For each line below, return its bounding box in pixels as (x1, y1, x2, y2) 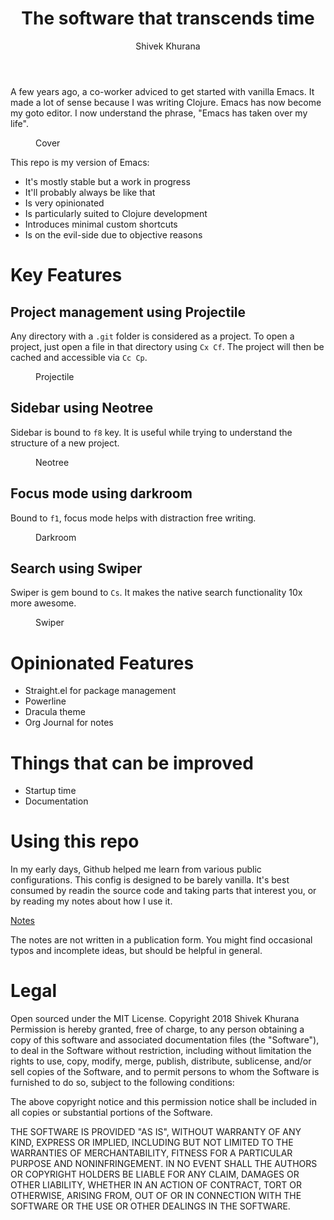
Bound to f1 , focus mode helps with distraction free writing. (10, 512, 257, 524)
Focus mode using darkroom (10, 485, 193, 502)
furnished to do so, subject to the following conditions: (10, 1077, 235, 1089)
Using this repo (10, 830, 140, 853)
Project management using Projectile (10, 303, 247, 321)
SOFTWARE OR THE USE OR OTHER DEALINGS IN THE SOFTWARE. (10, 1200, 291, 1212)
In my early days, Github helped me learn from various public (10, 863, 262, 876)
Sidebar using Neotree (10, 400, 154, 417)
